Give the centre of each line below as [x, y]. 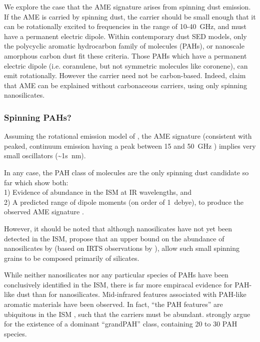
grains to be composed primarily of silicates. [72, 258]
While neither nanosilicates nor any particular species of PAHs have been [116, 275]
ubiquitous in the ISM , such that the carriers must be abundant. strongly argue [127, 314]
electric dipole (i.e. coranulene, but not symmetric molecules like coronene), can [126, 65]
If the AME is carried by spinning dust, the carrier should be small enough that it [130, 16]
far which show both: [36, 182]
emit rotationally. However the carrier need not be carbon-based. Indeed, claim [125, 75]
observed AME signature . [44, 212]
